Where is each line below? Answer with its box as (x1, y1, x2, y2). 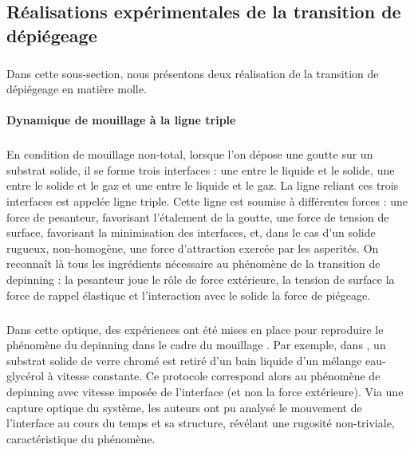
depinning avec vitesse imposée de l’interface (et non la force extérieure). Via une (6, 383, 404, 399)
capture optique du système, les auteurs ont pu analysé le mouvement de (6, 399, 362, 415)
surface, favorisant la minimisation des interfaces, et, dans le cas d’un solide (6, 224, 376, 241)
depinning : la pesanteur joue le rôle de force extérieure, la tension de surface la (6, 271, 395, 288)
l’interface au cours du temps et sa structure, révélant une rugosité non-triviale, (6, 415, 395, 431)
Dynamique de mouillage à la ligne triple (6, 112, 236, 128)
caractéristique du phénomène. (6, 430, 156, 446)
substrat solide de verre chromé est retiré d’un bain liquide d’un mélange (6, 352, 362, 368)
